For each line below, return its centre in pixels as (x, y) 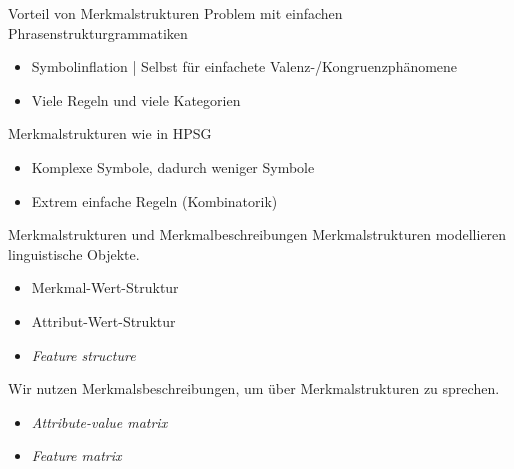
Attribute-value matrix (99, 421)
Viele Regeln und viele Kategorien (136, 99)
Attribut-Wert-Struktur (103, 320)
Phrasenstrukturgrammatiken (98, 32)
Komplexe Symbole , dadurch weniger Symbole (173, 166)
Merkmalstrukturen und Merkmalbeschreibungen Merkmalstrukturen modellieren (257, 234)
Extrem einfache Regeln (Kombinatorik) (154, 200)
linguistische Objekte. (74, 253)
